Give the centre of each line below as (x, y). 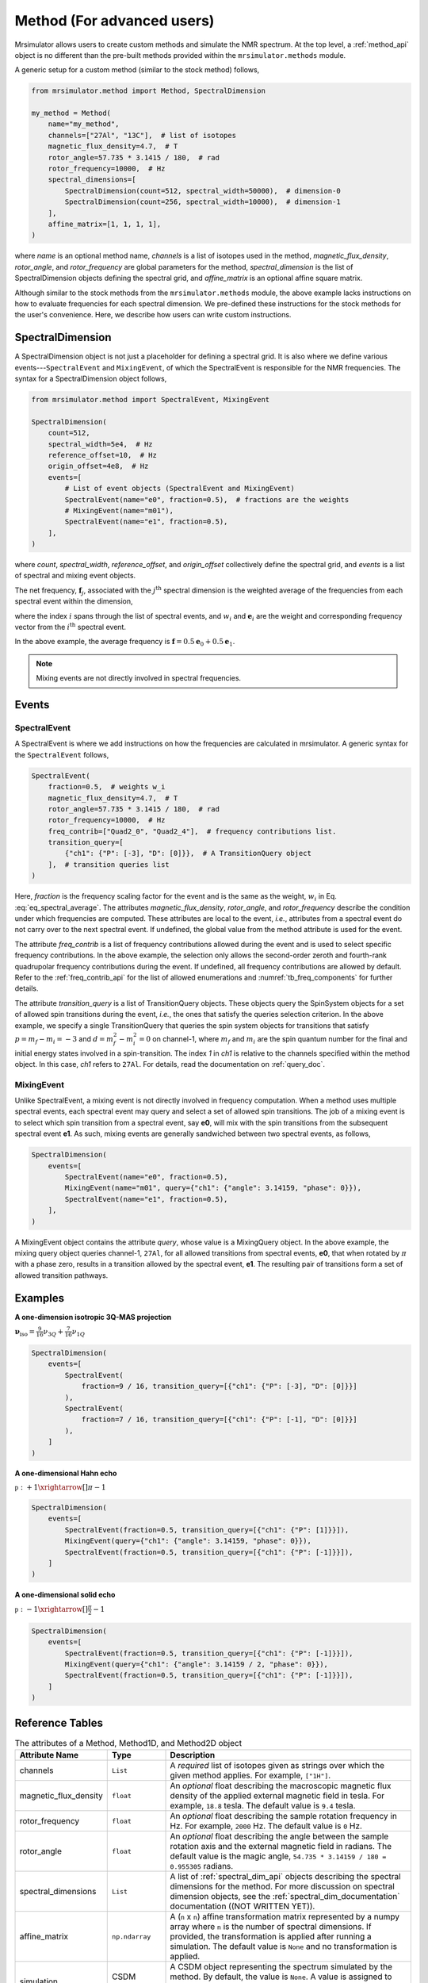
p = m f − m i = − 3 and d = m (64, 1039)
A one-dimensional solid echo (65, 1595)
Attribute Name (49, 1755)
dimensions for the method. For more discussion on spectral (283, 1886)
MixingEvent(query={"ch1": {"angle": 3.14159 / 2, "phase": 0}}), (197, 1664)
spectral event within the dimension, (74, 601)
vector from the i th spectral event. (71, 627)
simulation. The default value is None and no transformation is (284, 1946)
